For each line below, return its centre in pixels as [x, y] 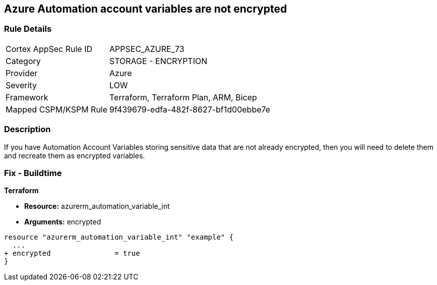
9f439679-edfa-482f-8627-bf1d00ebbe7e [190, 109]
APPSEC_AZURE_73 [147, 49]
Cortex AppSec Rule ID [49, 49]
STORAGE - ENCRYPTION [159, 61]
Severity [21, 85]
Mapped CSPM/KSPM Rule [57, 109]
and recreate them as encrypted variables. [75, 155]
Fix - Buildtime [33, 173]
